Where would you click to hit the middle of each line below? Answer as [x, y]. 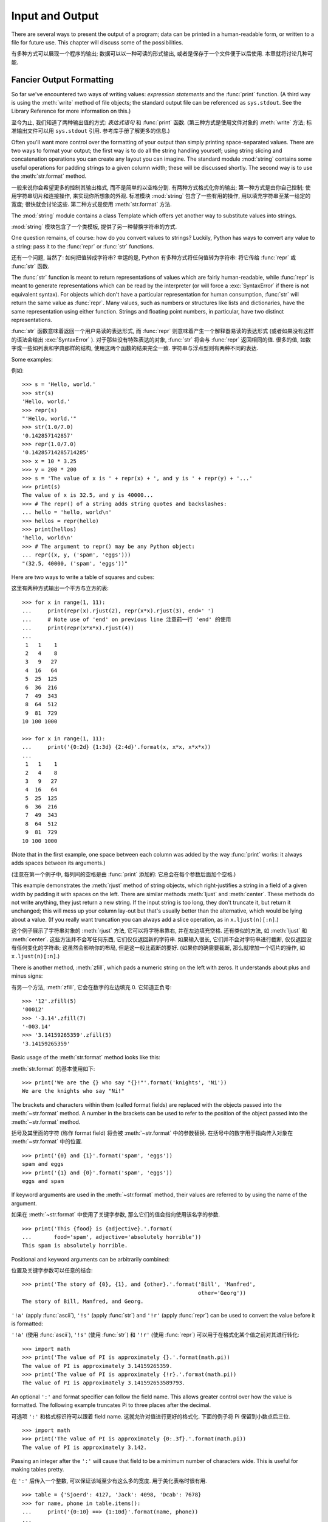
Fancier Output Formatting [63, 79]
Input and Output [55, 16]
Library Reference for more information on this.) [71, 111]
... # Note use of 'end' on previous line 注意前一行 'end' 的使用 [127, 619]
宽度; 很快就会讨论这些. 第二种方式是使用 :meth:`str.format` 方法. [92, 205]
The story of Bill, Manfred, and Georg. [83, 1302]
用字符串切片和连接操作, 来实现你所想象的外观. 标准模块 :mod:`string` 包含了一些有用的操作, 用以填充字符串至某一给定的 [161, 195]
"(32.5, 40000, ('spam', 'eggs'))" [75, 563]
